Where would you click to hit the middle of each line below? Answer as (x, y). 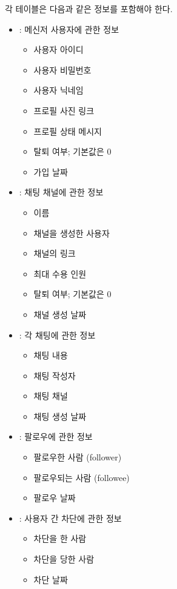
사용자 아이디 (58, 49)
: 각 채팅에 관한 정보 (57, 335)
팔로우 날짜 (55, 498)
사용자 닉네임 (58, 90)
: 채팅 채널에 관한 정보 (61, 192)
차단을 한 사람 (60, 538)
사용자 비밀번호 (62, 69)
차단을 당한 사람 (64, 559)
